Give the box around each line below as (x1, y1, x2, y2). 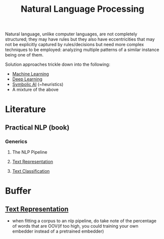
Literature (5, 104, 46, 115)
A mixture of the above (12, 87, 59, 93)
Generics (5, 138, 27, 145)
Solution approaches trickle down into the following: (5, 61, 110, 67)
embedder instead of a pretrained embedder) (12, 228, 104, 234)
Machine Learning (12, 71, 49, 77)
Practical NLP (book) (5, 123, 70, 132)
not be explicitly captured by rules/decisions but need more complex (5, 42, 144, 48)
